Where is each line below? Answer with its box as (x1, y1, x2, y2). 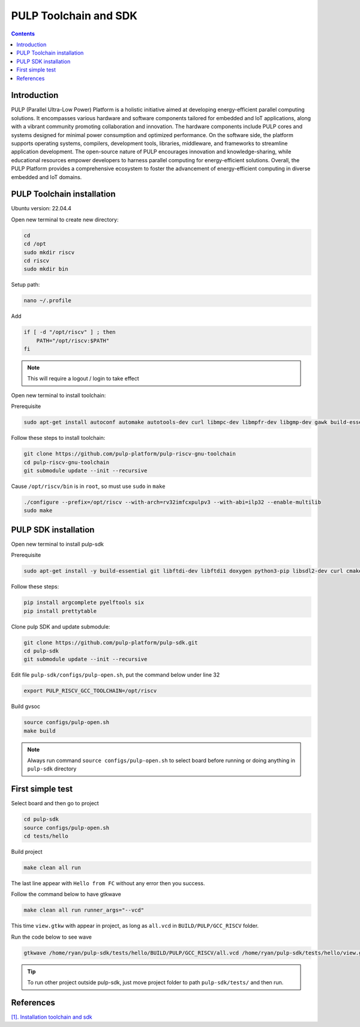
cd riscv (23, 257, 50, 264)
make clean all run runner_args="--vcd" (23, 907, 144, 913)
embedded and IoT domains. (11, 173, 82, 180)
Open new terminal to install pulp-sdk (11, 540, 104, 547)
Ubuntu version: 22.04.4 (11, 205, 72, 212)
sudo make (23, 507, 53, 514)
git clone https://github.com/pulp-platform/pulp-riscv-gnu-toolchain (23, 451, 236, 457)
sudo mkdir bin (23, 266, 68, 273)
